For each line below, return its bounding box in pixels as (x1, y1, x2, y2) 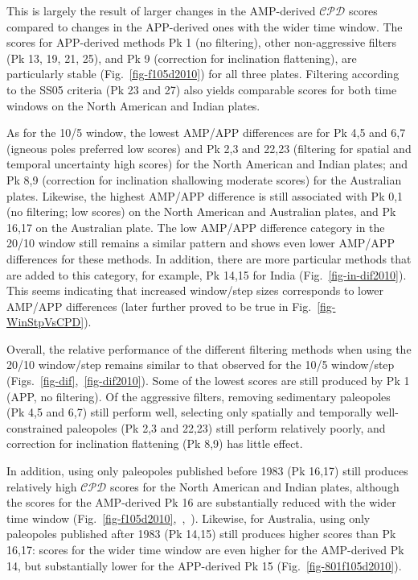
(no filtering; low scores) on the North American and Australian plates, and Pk (6, 203, 396, 220)
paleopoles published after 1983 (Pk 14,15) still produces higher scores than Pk (6, 525, 396, 542)
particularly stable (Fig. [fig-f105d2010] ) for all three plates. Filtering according (6, 65, 400, 82)
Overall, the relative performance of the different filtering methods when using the (6, 340, 412, 357)
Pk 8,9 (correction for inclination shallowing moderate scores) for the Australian (6, 171, 402, 188)
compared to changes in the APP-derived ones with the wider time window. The (6, 18, 403, 35)
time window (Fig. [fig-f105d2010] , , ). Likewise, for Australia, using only (6, 509, 371, 526)
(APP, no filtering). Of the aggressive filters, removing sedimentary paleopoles (6, 387, 391, 404)
